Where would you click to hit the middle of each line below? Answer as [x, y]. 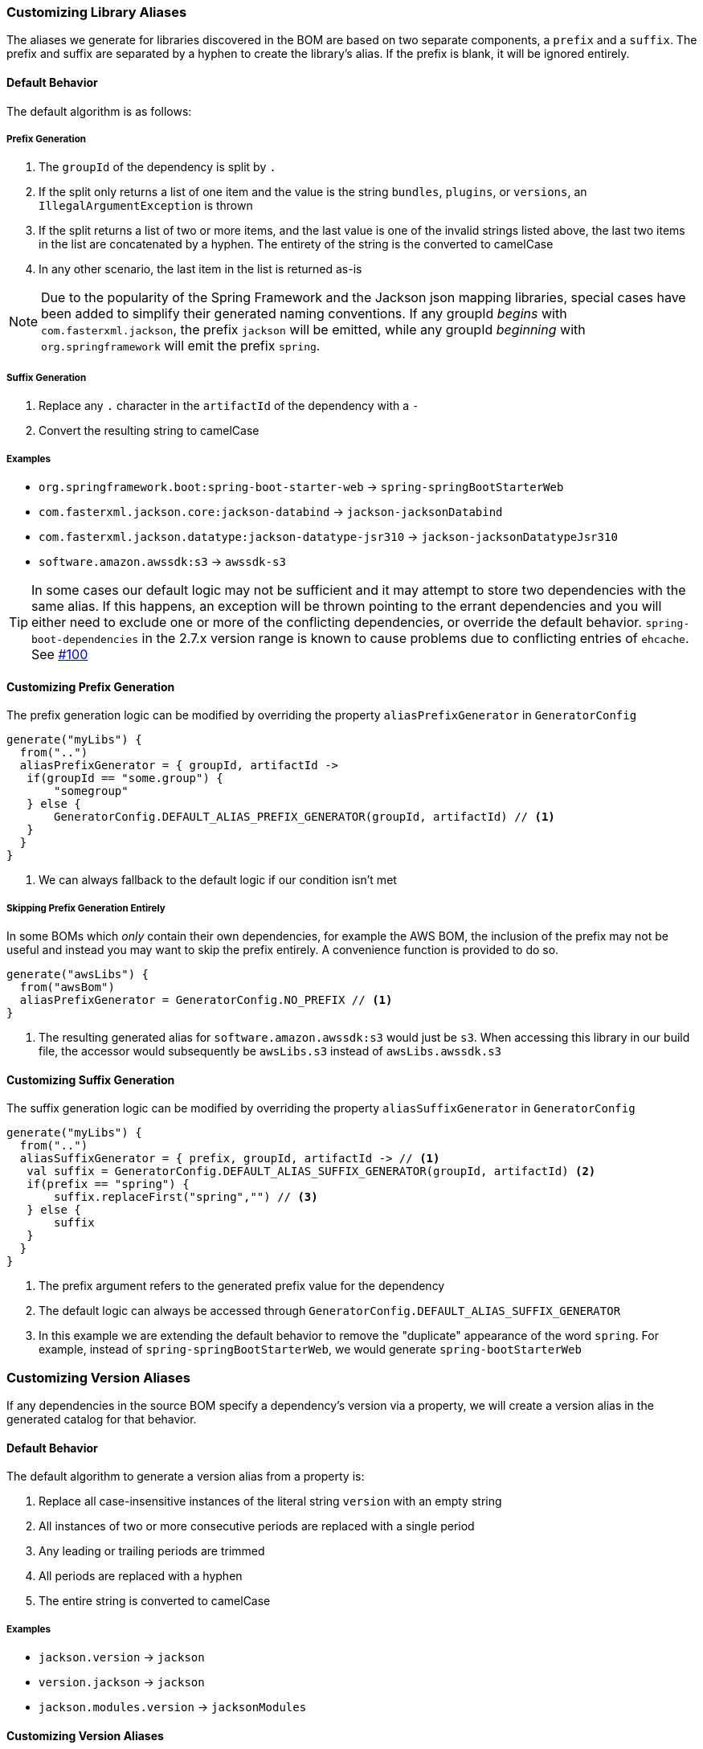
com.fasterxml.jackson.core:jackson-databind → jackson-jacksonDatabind [271, 511]
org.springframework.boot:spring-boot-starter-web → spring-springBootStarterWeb [301, 486]
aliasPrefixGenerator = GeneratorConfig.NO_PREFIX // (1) [206, 999]
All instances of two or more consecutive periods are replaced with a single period [257, 1526]
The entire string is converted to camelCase [155, 1601]
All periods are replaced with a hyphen [141, 1576]
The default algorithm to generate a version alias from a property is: [186, 1477]
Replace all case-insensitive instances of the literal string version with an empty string [270, 1501]
